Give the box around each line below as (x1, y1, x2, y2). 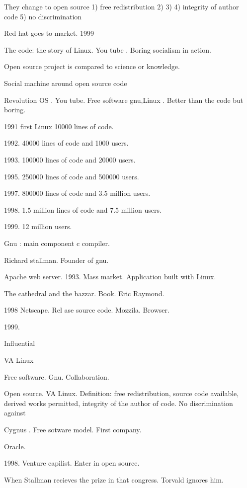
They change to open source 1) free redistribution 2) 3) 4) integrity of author (4, 1, 239, 11)
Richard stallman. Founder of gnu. (4, 254, 109, 265)
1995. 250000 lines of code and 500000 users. (4, 171, 139, 181)
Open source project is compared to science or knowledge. (4, 61, 180, 72)
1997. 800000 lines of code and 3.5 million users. (4, 188, 151, 198)
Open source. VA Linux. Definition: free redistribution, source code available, (4, 388, 239, 399)
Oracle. (4, 441, 26, 451)
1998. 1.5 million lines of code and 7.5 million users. (4, 204, 162, 215)
